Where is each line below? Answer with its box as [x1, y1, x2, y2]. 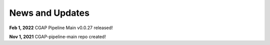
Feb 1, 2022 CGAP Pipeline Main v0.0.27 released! [9, 25, 113, 31]
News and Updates [9, 7, 90, 18]
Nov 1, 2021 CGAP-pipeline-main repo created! [9, 34, 106, 40]
